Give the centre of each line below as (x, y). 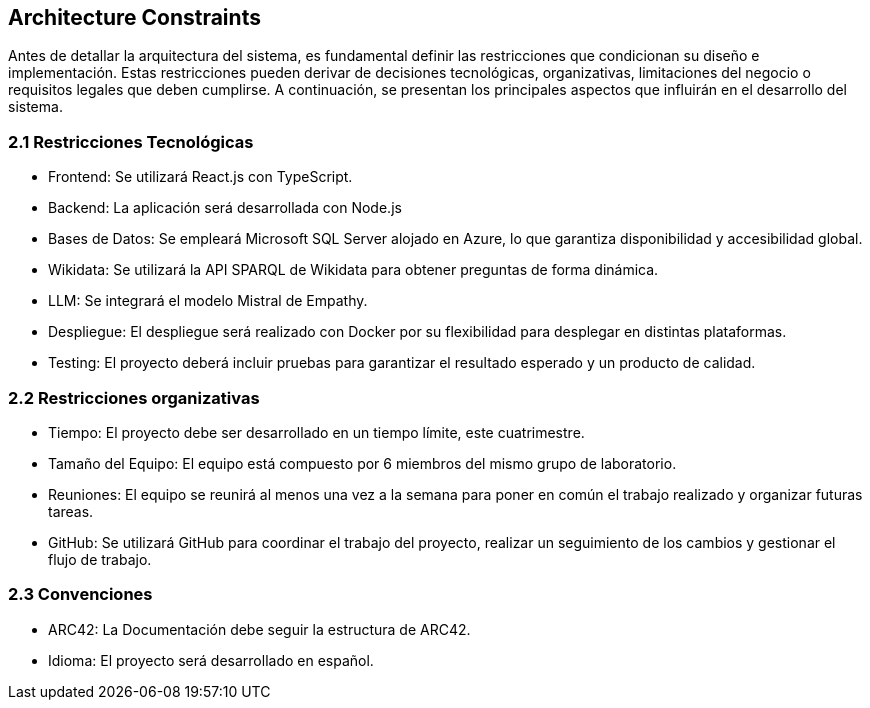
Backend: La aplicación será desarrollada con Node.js (225, 208)
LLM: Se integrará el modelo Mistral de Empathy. (208, 301)
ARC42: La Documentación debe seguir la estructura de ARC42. (259, 629)
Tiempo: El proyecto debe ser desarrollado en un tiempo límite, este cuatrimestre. (316, 432)
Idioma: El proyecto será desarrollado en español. (211, 660)
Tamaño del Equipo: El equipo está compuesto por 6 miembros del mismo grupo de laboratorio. (362, 463)
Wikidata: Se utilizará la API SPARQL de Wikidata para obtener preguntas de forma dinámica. (353, 270)
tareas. (71, 511)
